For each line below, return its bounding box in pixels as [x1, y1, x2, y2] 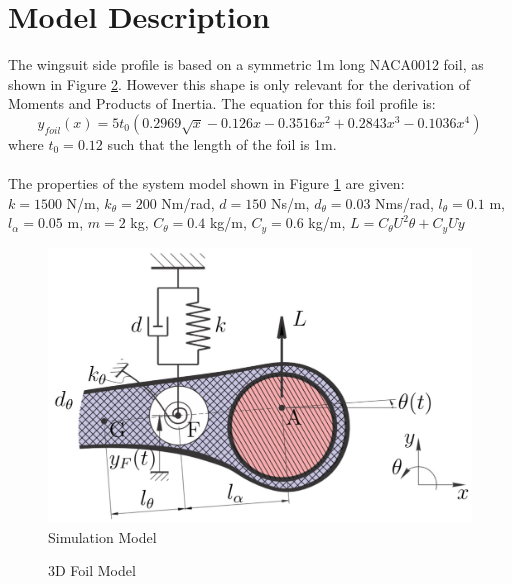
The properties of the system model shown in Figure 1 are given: [8, 173, 405, 194]
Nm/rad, [161, 192, 215, 213]
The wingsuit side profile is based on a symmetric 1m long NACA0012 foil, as [8, 54, 484, 75]
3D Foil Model [48, 560, 136, 581]
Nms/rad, [375, 192, 434, 213]
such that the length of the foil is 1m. [107, 133, 337, 154]
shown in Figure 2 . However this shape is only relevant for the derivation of [8, 73, 470, 94]
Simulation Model [48, 526, 157, 547]
